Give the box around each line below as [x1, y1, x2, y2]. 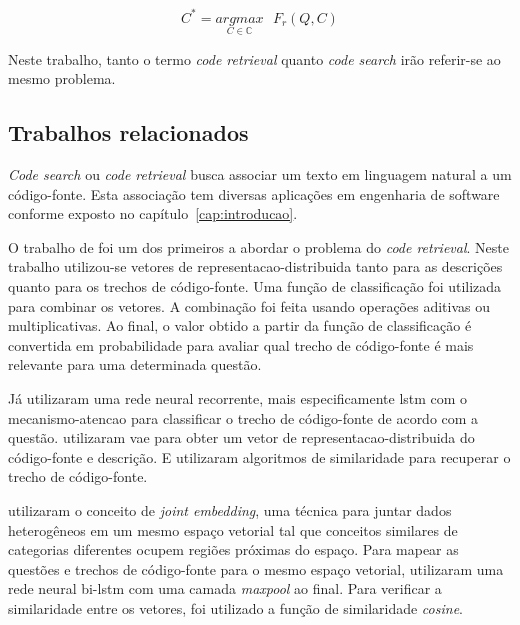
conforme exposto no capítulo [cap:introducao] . [8, 203, 298, 224]
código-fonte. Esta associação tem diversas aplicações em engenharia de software [8, 183, 500, 204]
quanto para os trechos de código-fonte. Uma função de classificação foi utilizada [8, 276, 502, 297]
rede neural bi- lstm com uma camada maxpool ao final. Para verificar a [8, 578, 442, 599]
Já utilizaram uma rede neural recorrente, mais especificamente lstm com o [8, 388, 468, 409]
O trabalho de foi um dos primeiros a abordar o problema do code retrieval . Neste [8, 236, 509, 257]
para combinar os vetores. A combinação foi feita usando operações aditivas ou [8, 295, 490, 316]
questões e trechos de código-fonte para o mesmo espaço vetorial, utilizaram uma [8, 558, 504, 579]
